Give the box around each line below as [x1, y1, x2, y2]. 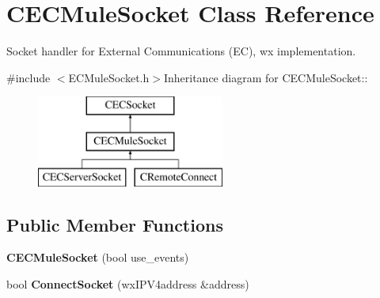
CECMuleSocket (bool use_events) [6, 249, 189, 266]
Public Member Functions [6, 212, 223, 236]
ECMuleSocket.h [68, 69, 150, 85]
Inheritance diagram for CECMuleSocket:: [163, 69, 368, 85]
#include [6, 69, 51, 85]
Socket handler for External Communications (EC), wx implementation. [6, 43, 356, 59]
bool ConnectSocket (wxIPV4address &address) [6, 276, 249, 292]
